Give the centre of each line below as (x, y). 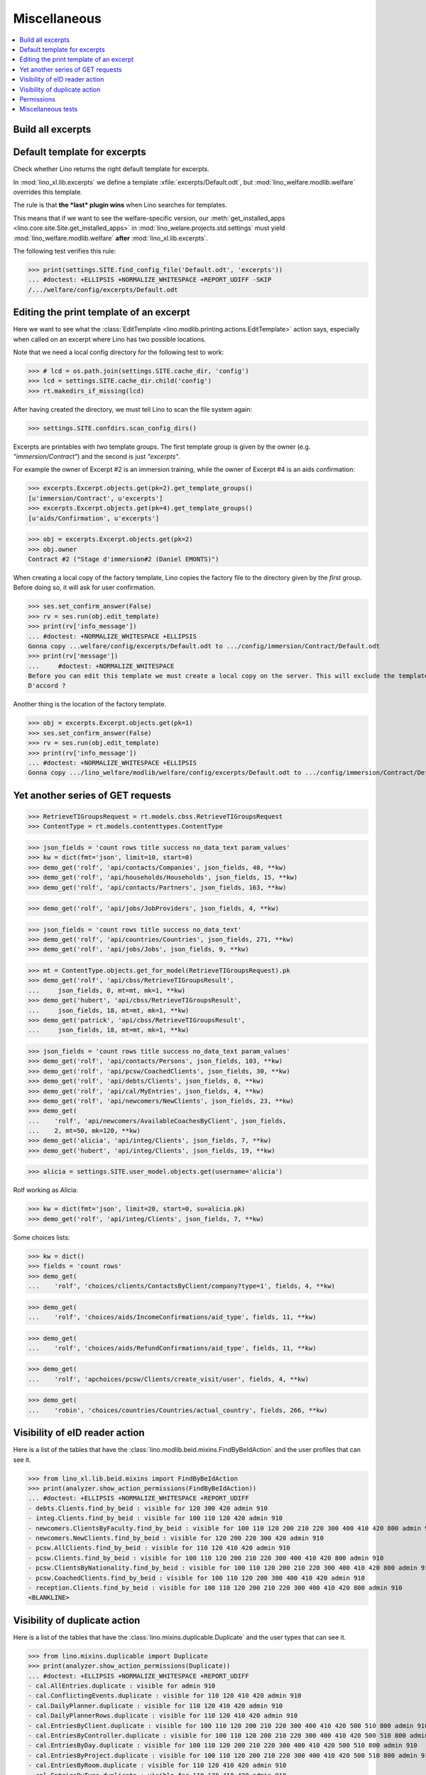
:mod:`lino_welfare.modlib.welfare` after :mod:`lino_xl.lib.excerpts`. (111, 238)
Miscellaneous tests (49, 109)
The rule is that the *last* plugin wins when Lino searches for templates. (120, 205)
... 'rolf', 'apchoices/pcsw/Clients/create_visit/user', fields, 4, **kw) (168, 1379)
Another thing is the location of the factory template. (90, 704)
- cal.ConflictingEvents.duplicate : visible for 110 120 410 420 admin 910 (165, 1696)
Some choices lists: (42, 1237)
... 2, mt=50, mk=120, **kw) (84, 1131)
